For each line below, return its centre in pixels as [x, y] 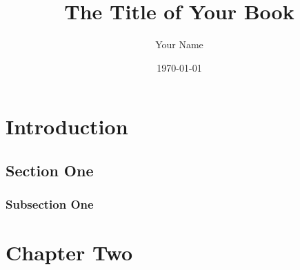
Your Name [179, 44]
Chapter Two [69, 252]
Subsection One [50, 204]
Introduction [67, 126]
